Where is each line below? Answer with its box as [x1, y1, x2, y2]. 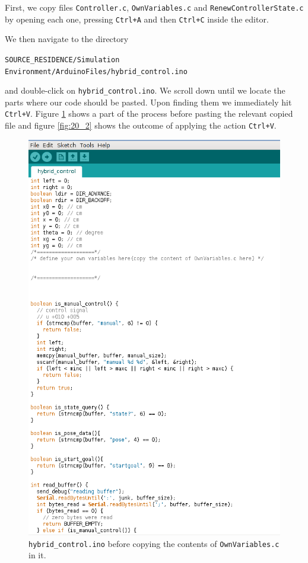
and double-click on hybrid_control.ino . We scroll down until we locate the [5, 84, 285, 97]
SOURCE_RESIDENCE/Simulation [5, 55, 120, 64]
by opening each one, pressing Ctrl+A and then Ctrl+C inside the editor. [5, 12, 269, 25]
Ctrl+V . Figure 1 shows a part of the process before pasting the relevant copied [5, 107, 293, 120]
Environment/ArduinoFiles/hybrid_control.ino [5, 67, 188, 76]
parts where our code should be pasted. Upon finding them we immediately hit [5, 95, 292, 108]
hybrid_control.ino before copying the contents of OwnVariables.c [28, 537, 280, 549]
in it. [28, 549, 46, 561]
